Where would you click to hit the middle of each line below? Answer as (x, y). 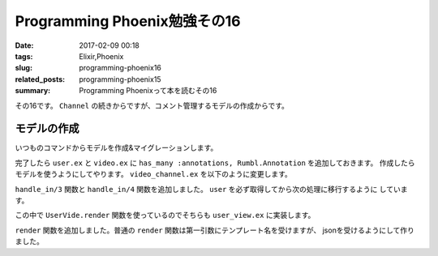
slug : (24, 68)
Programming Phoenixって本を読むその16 (148, 91)
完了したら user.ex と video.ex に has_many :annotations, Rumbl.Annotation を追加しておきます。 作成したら (215, 163)
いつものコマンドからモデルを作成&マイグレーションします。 (116, 148)
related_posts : (40, 79)
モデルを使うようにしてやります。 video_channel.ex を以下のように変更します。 (153, 174)
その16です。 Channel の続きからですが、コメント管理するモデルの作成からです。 (152, 105)
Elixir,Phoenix (101, 56)
